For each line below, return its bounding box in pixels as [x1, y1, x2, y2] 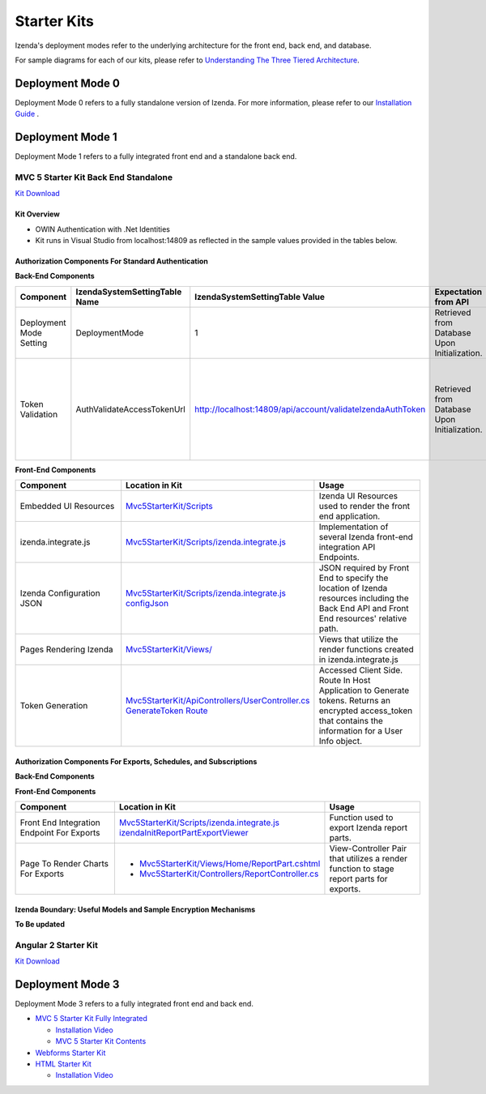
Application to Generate [318, 685, 410, 696]
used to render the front [318, 501, 411, 512]
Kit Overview [15, 209, 60, 219]
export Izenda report [329, 823, 408, 834]
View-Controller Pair [329, 843, 407, 854]
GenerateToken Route [126, 705, 208, 716]
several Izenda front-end [318, 532, 413, 543]
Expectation [434, 286, 482, 297]
